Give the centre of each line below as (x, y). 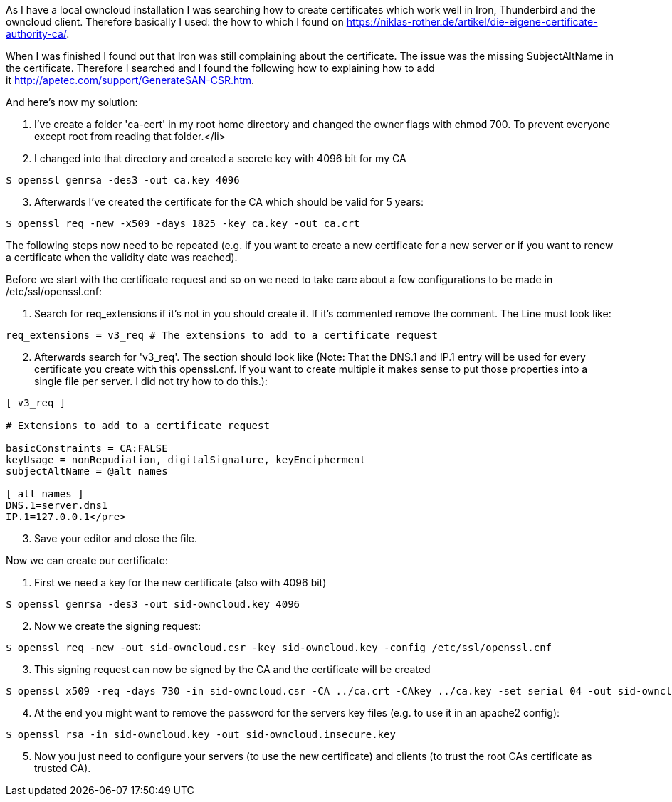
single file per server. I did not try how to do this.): (151, 381)
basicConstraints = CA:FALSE (87, 448)
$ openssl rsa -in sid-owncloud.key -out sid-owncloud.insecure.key (201, 734)
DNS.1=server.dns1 (57, 505)
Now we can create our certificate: (87, 560)
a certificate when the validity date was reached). (122, 257)
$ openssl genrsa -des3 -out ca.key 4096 (123, 180)
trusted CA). (63, 768)
